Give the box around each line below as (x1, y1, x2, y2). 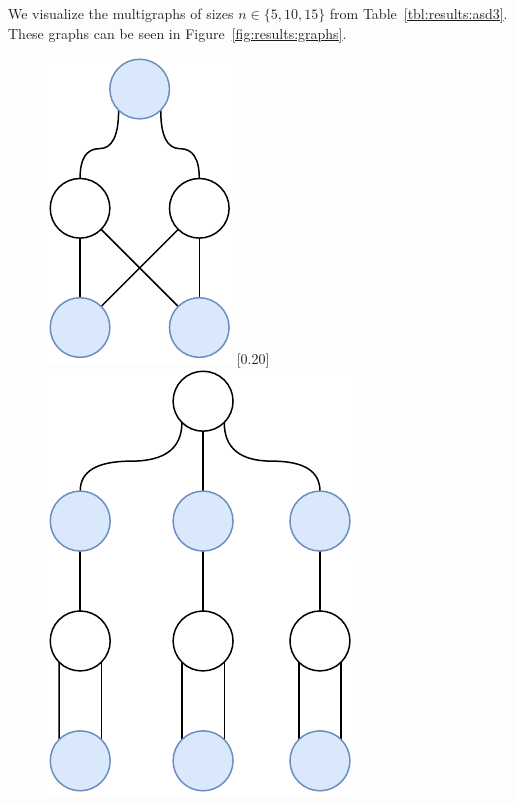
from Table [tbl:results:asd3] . (329, 3, 508, 23)
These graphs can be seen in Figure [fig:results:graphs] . (8, 22, 347, 43)
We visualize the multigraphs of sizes (8, 3, 234, 23)
